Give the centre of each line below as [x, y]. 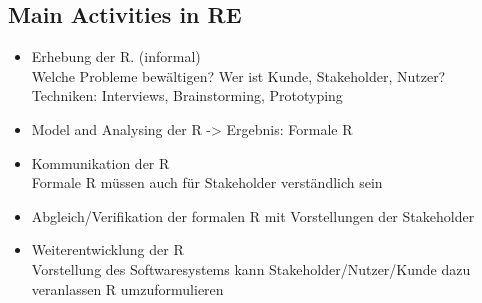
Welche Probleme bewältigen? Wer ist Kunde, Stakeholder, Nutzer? [238, 75]
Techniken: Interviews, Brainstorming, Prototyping [187, 95]
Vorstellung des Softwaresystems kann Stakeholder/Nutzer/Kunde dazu [251, 268]
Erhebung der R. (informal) [116, 56]
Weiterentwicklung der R [107, 249]
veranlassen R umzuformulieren [127, 288]
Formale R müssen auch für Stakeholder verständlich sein [207, 182]
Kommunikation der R [100, 162]
